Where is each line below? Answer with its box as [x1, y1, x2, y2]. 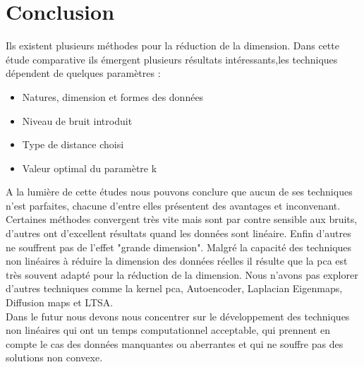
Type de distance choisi [22, 137, 124, 152]
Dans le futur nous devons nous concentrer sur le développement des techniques [6, 308, 350, 323]
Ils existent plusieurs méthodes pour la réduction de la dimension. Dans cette [6, 38, 339, 53]
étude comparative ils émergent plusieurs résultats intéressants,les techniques [6, 52, 338, 66]
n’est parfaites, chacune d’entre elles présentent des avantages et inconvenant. [6, 198, 341, 212]
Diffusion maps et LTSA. [6, 295, 114, 310]
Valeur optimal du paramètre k [22, 160, 157, 175]
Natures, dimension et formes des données [22, 89, 204, 104]
